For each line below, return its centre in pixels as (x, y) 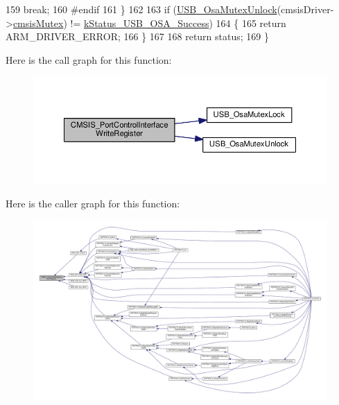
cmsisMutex (38, 23)
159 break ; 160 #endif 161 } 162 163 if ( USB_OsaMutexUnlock (141, 9)
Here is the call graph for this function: (89, 59)
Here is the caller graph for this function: (93, 203)
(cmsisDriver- (305, 9)
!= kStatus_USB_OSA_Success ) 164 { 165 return (178, 23)
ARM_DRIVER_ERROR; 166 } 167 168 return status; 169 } (137, 36)
